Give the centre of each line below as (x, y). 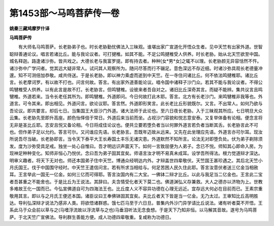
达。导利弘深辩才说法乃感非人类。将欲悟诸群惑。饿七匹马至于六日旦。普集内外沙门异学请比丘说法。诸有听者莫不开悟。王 (136, 203)
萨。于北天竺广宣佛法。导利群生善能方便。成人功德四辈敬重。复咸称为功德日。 (92, 217)
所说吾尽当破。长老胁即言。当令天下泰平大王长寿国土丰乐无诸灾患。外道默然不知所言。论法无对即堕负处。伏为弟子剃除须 (136, 139)
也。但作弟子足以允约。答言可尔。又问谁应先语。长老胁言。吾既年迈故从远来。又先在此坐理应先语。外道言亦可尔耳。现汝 (136, 132)
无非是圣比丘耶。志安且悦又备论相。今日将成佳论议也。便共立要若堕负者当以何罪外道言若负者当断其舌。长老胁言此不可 (134, 125)
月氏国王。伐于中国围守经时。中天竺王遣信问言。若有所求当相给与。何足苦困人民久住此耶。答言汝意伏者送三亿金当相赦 (134, 167)
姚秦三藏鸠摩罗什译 (29, 28)
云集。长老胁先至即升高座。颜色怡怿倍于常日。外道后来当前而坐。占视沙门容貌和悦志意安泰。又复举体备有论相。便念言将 (136, 118)
